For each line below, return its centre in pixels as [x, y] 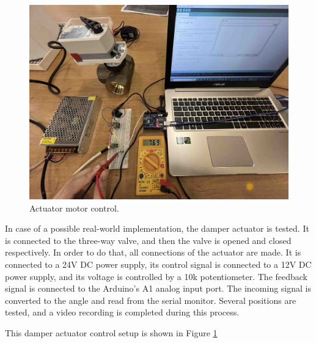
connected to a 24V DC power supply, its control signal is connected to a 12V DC [158, 264]
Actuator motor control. [74, 208]
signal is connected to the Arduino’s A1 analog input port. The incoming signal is [158, 288]
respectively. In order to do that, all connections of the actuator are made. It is [153, 252]
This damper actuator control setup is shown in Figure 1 [111, 332]
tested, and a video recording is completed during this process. [122, 312]
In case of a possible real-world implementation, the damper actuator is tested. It [157, 228]
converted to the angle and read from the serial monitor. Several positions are [151, 300]
